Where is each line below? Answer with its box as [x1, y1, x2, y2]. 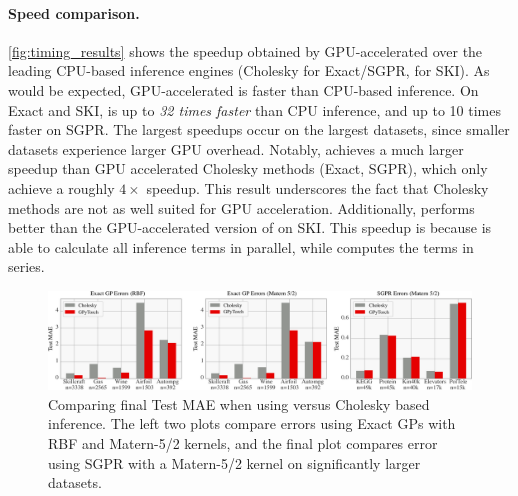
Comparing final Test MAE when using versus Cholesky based [48, 393, 430, 414]
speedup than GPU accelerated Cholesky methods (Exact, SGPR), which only [8, 158, 488, 179]
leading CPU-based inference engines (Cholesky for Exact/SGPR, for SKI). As [8, 60, 490, 81]
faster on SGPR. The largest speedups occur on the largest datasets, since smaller [8, 119, 510, 140]
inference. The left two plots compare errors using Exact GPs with [48, 413, 456, 434]
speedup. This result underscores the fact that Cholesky [146, 177, 489, 198]
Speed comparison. [8, 2, 140, 23]
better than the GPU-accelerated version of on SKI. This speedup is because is [8, 217, 492, 238]
